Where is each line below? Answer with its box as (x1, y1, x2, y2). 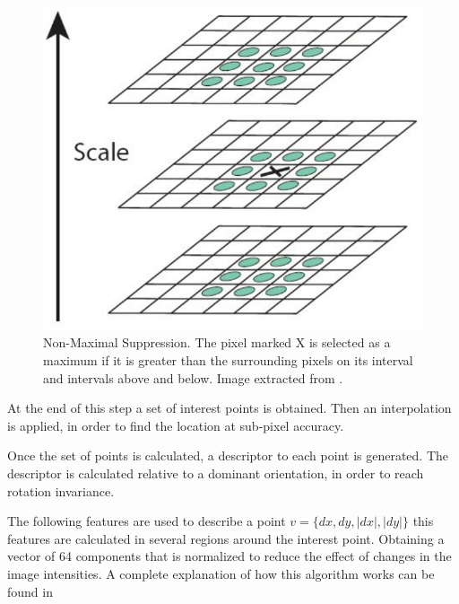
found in (7, 582, 53, 600)
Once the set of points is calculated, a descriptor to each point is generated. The (7, 446, 449, 465)
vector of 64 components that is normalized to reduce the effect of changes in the (7, 547, 452, 565)
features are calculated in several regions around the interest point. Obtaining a (7, 529, 445, 547)
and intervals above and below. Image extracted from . (43, 368, 343, 387)
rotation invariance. (7, 481, 115, 500)
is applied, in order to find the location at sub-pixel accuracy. (7, 416, 344, 434)
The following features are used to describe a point (7, 512, 286, 530)
